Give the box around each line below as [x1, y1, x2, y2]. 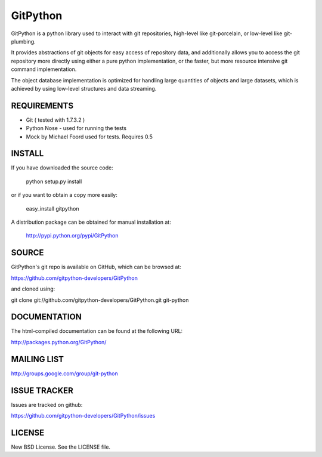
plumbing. [11, 38, 36, 45]
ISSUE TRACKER [11, 385, 74, 396]
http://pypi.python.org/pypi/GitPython [26, 232, 119, 239]
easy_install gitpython [26, 205, 79, 212]
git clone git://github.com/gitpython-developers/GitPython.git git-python [11, 296, 189, 304]
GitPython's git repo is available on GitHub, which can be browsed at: [11, 263, 182, 271]
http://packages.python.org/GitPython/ [11, 338, 107, 345]
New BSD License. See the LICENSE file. [11, 443, 110, 450]
